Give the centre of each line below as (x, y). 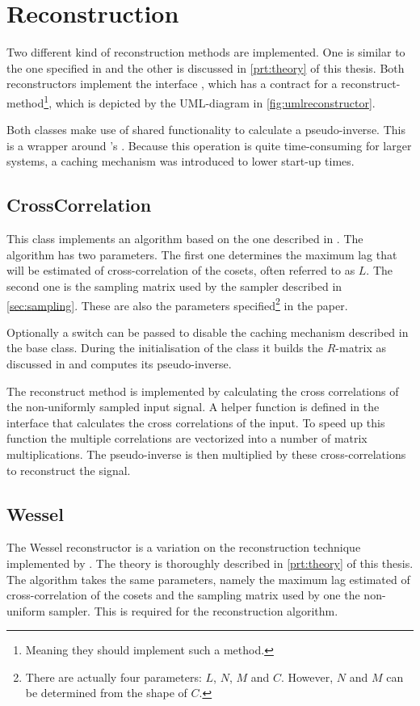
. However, (307, 677)
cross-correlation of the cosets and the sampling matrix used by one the (183, 595)
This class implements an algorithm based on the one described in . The (185, 239)
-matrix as (361, 348)
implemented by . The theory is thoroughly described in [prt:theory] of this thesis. (210, 563)
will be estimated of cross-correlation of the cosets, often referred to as (181, 270)
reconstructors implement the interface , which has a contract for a (172, 84)
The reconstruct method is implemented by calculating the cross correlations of (203, 391)
